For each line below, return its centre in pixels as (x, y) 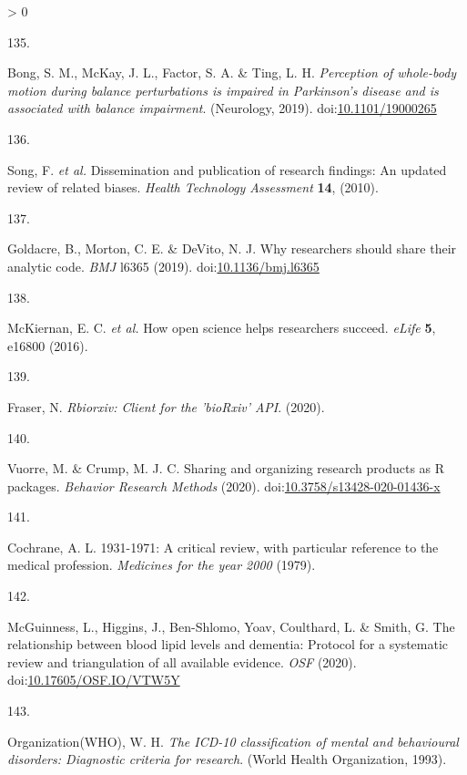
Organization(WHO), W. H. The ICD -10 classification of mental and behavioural (233, 741)
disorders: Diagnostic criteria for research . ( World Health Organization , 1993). (227, 759)
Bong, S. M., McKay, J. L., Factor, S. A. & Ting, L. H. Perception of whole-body (232, 72)
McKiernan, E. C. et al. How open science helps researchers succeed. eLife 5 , (222, 328)
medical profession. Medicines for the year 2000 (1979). (162, 565)
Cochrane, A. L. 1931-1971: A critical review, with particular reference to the (223, 547)
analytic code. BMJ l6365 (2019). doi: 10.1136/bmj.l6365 (163, 266)
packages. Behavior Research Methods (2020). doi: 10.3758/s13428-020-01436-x (224, 486)
